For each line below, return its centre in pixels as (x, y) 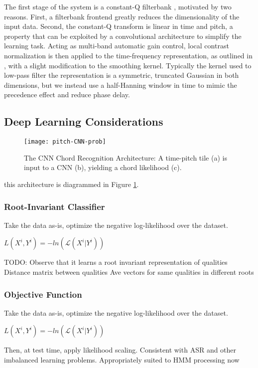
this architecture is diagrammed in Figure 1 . (71, 184)
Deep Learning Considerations (84, 121)
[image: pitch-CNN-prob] (65, 142)
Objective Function (43, 294)
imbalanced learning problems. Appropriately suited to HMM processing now (122, 359)
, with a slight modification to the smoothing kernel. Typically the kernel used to (128, 65)
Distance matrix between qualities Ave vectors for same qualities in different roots (129, 272)
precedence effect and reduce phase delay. (67, 94)
